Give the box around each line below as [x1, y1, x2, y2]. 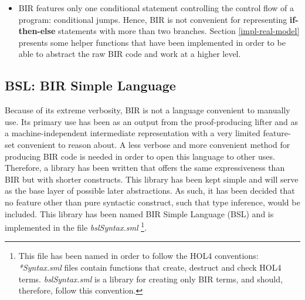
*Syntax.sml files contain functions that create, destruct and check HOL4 [18, 261, 282, 273]
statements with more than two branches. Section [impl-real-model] [57, 25, 300, 37]
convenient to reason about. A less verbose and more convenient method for [17, 138, 290, 150]
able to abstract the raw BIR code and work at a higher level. [18, 48, 241, 60]
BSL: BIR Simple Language [5, 76, 176, 95]
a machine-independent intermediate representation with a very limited [5, 127, 260, 139]
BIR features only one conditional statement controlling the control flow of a [18, 2, 294, 14]
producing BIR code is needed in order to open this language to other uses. [5, 150, 275, 162]
